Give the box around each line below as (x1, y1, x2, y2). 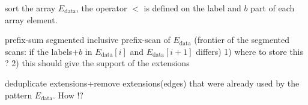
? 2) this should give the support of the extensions (5, 57, 190, 69)
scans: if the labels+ (5, 45, 79, 57)
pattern (5, 88, 32, 101)
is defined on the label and (143, 2, 241, 14)
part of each (250, 2, 295, 14)
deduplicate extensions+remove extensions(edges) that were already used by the (5, 76, 300, 89)
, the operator (76, 2, 127, 14)
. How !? (53, 88, 83, 101)
